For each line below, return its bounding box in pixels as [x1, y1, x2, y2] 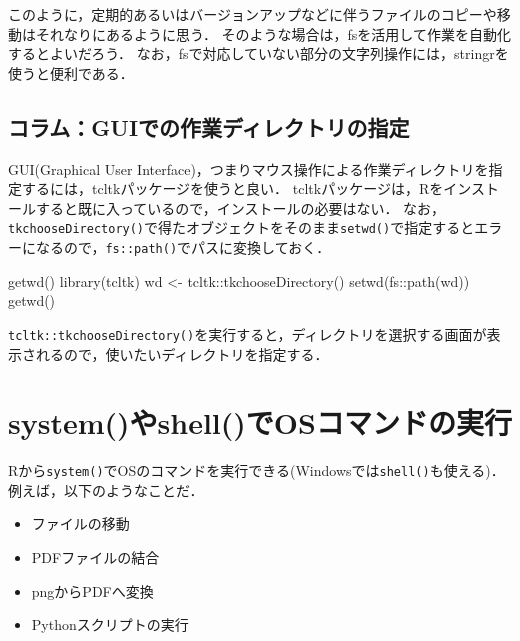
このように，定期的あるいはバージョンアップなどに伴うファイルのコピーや [8, 4, 497, 24]
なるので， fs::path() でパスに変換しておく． [35, 237, 331, 258]
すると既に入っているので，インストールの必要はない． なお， [35, 197, 446, 218]
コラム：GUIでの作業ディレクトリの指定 [8, 111, 410, 142]
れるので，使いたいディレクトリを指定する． [35, 343, 329, 364]
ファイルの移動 [31, 513, 130, 534]
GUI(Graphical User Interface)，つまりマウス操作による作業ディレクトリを [8, 158, 489, 179]
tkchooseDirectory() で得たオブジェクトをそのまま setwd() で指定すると [8, 217, 475, 238]
